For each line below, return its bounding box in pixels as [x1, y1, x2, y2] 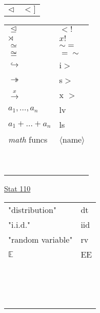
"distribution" [8, 203, 56, 216]
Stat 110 [4, 183, 31, 193]
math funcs [8, 133, 48, 145]
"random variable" [8, 233, 73, 245]
